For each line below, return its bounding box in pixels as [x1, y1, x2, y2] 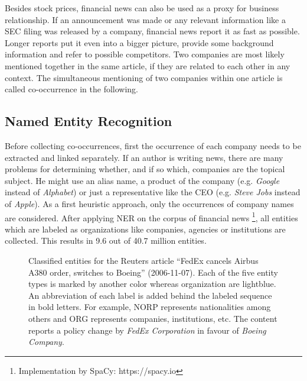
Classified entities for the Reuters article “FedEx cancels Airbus [28, 254, 259, 266]
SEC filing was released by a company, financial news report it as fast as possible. [5, 25, 300, 37]
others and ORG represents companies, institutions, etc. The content [28, 312, 277, 324]
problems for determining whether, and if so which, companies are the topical [5, 163, 285, 175]
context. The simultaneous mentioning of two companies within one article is [5, 71, 283, 83]
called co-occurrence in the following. [5, 83, 139, 95]
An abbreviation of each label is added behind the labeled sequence [28, 289, 272, 301]
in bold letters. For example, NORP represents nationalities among [28, 301, 271, 313]
